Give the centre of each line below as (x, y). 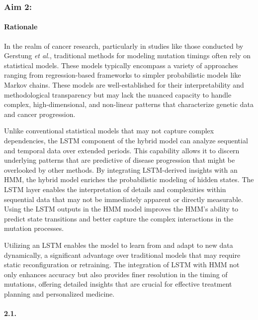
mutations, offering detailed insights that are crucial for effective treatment (118, 284)
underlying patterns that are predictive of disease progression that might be (120, 160)
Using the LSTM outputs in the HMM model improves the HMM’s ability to (121, 209)
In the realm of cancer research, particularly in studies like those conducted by (124, 46)
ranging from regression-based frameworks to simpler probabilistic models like (123, 75)
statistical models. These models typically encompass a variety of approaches (121, 65)
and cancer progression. (40, 114)
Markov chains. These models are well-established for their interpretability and (124, 85)
